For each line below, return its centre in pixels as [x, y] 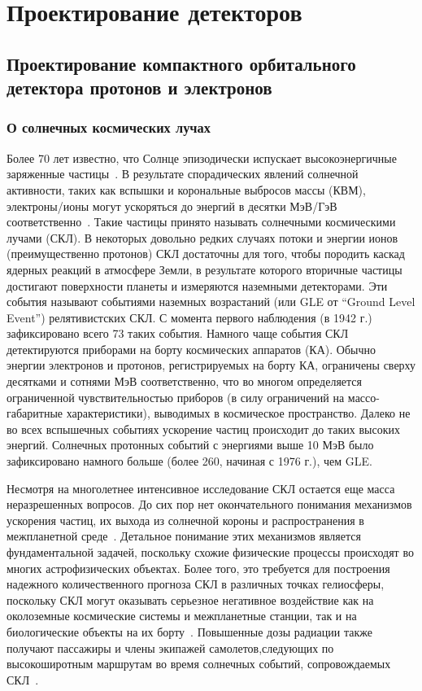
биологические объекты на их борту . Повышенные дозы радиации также [189, 631]
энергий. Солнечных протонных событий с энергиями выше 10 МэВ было [190, 445]
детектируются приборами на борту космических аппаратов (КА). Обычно [191, 349]
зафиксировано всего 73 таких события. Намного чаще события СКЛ [178, 333]
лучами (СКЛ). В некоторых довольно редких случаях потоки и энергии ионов [202, 237]
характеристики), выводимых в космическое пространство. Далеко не [238, 413]
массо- [363, 397]
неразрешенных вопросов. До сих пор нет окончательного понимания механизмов [209, 504]
